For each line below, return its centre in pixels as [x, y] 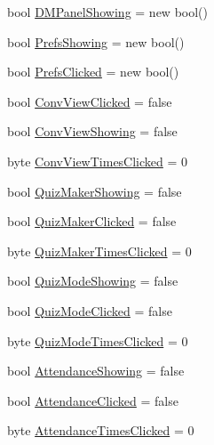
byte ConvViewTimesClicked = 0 [98, 161]
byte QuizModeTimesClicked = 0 [98, 340]
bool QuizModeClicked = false [90, 310]
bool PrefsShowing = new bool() [96, 41]
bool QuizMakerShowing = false [95, 191]
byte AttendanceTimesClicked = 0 [101, 430]
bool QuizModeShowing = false [93, 281]
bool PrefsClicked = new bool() [93, 72]
